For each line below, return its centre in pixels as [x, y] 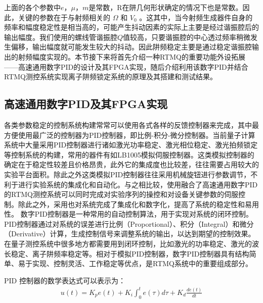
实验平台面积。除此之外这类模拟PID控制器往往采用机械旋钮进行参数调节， [127, 174]
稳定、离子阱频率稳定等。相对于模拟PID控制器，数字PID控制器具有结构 [130, 253]
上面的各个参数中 [32, 7]
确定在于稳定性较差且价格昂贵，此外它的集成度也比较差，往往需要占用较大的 [131, 164]
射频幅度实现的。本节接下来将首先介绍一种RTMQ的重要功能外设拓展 [131, 56]
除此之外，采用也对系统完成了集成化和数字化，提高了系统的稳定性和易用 [138, 204]
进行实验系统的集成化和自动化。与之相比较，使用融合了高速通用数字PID [138, 184]
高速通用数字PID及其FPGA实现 [86, 104]
